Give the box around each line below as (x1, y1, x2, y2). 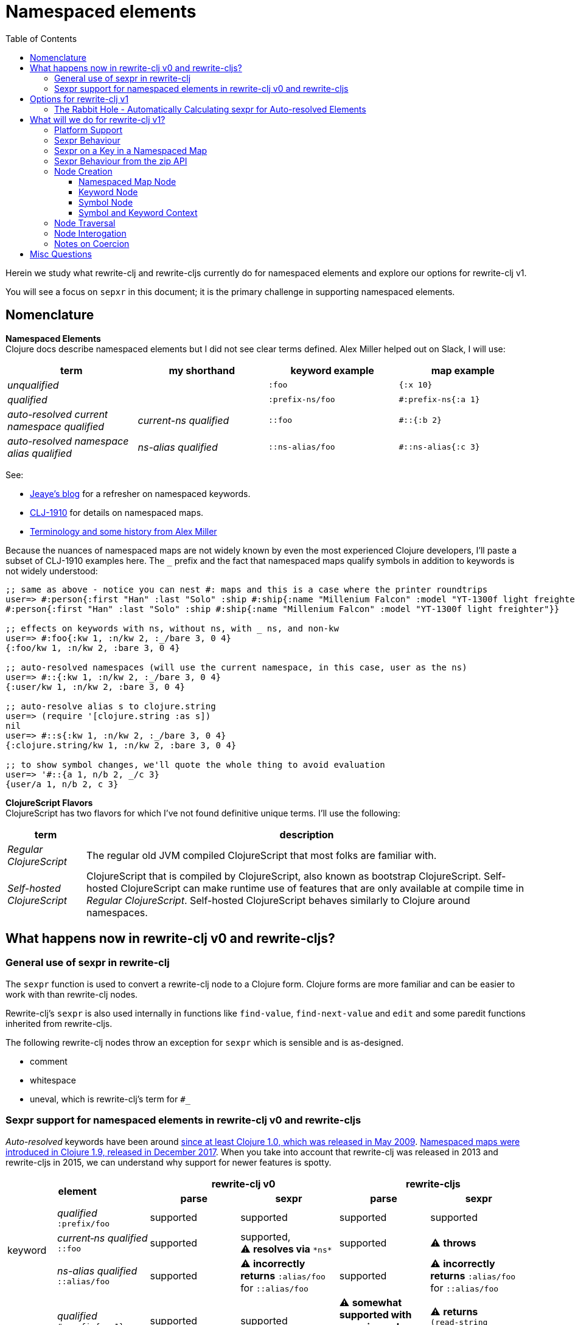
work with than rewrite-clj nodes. (5, 989, 138, 1000)
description (279, 828, 334, 841)
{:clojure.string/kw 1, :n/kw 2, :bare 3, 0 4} (5, 740, 237, 750)
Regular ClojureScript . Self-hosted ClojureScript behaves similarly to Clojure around (86, 894, 470, 906)
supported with (339, 1308, 412, 1321)
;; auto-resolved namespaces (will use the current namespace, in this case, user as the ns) (5, 662, 467, 672)
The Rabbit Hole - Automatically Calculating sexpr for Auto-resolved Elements (54, 103, 366, 114)
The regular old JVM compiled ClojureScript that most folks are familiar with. (86, 849, 437, 861)
